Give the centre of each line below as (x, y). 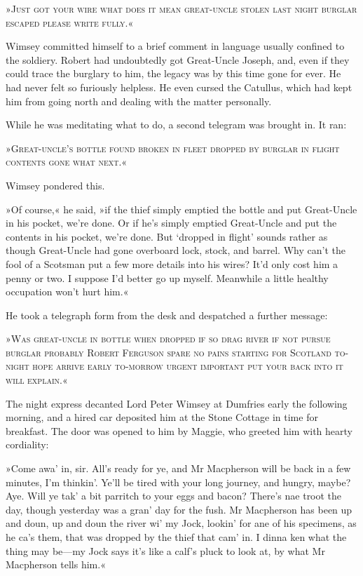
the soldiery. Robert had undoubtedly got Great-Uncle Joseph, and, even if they (178, 59)
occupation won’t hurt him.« (67, 292)
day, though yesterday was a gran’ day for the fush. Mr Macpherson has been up (179, 509)
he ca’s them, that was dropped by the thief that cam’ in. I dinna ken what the (176, 537)
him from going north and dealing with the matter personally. (139, 101)
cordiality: (27, 444)
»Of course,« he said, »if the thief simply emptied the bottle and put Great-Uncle (181, 209)
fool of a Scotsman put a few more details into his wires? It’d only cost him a (172, 263)
